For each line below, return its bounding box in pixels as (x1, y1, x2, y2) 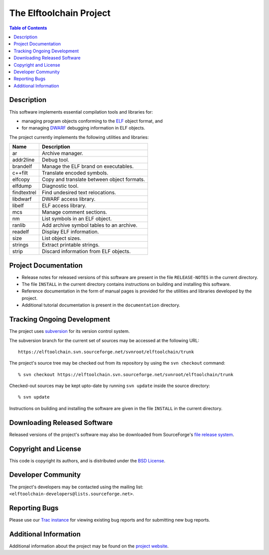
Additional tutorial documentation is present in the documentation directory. (21, 302, 180, 308)
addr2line (12, 156, 35, 163)
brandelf (12, 163, 32, 170)
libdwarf (12, 196, 32, 203)
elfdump (12, 182, 32, 189)
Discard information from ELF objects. (41, 248, 131, 255)
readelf (12, 228, 29, 235)
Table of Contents (9, 25, 47, 31)
